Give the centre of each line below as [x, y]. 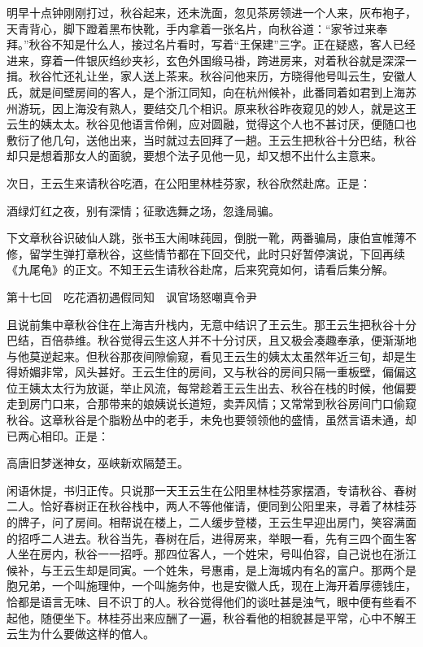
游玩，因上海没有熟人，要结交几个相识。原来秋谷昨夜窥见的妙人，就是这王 [217, 108]
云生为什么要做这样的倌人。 [81, 634]
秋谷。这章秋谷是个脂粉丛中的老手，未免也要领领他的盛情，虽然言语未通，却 [211, 420]
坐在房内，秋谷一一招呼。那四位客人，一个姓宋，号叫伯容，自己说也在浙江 [217, 554]
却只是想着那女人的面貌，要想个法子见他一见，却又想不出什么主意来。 [194, 156]
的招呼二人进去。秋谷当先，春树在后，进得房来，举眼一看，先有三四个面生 [206, 538]
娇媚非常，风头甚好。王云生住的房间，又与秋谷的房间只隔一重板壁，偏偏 [211, 372]
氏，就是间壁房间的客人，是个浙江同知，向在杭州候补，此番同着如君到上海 [206, 91]
